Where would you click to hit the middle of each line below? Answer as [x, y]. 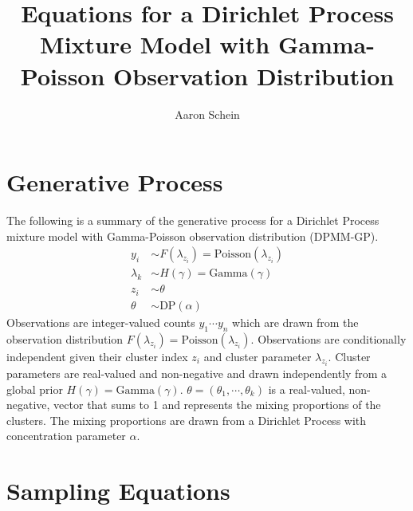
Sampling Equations [118, 491]
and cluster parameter [258, 356]
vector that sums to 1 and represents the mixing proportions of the [217, 405]
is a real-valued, [307, 389]
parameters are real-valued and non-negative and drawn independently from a [197, 373]
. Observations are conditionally [328, 338]
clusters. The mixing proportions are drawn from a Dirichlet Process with [187, 420]
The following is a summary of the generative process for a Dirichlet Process [193, 220]
